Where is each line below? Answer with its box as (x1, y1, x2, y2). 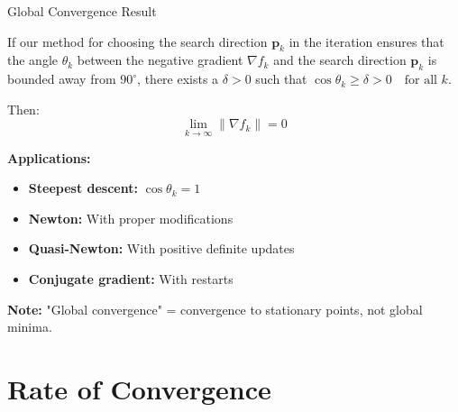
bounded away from (7, 69, 116, 88)
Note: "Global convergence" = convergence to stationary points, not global (7, 299, 423, 318)
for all (404, 74, 437, 87)
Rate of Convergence (7, 370, 271, 407)
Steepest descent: (28, 179, 138, 197)
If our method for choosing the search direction (7, 32, 268, 50)
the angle (7, 50, 58, 69)
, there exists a (137, 69, 219, 88)
